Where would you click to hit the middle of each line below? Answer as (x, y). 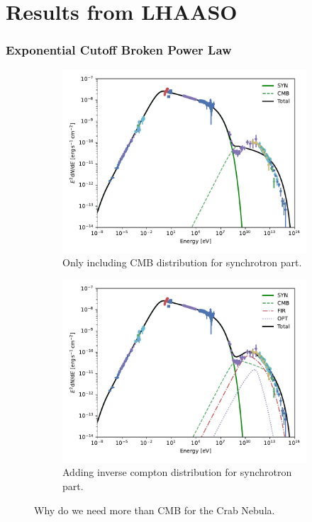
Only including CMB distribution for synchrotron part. (182, 262)
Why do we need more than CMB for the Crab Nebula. (155, 510)
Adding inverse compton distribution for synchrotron (177, 472)
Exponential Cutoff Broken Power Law (119, 50)
